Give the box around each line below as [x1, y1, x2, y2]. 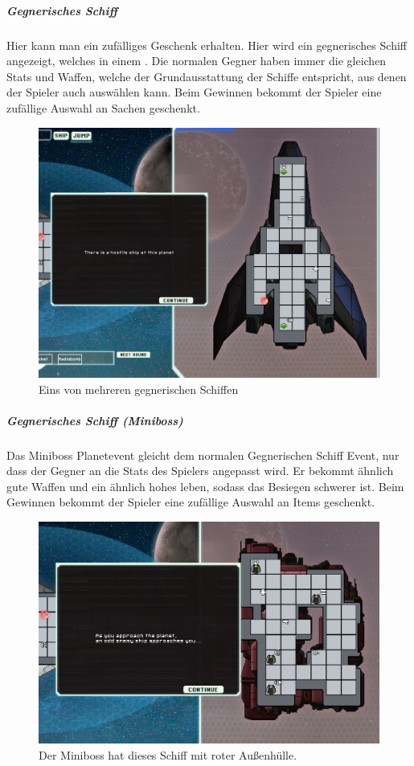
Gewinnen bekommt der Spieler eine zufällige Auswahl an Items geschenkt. [6, 494, 375, 510]
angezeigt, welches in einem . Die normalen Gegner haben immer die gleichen [6, 52, 387, 69]
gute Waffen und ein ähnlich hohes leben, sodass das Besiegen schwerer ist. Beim [6, 477, 404, 494]
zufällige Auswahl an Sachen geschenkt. [6, 99, 200, 116]
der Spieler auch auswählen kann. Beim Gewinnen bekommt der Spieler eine [6, 84, 382, 100]
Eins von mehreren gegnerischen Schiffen [39, 380, 239, 397]
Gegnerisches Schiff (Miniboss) [6, 412, 183, 428]
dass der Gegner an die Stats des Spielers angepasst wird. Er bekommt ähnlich [6, 462, 394, 479]
